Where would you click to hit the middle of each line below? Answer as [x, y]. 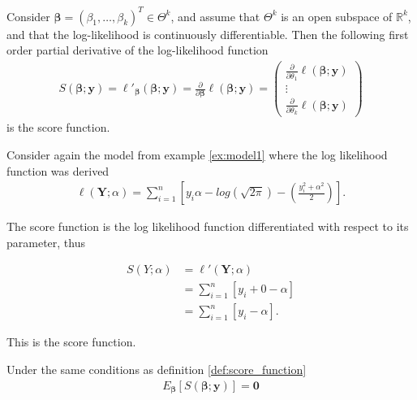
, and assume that [215, 16]
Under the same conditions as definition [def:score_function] [157, 370]
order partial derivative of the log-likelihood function [138, 50]
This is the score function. [71, 342]
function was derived [58, 170]
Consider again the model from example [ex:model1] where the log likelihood [197, 154]
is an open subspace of [337, 16]
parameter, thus [46, 242]
